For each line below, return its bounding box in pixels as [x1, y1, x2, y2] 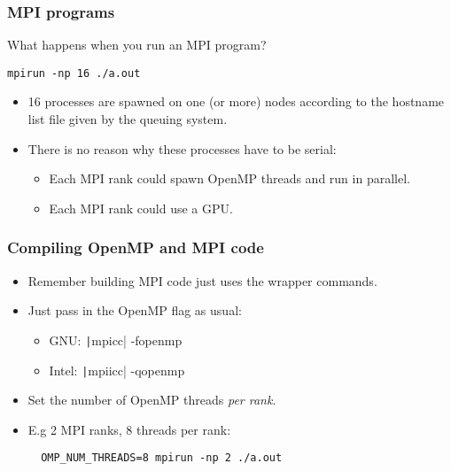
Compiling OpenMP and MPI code [7, 236, 264, 259]
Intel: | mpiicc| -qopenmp [49, 360, 185, 379]
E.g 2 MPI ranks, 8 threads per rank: [27, 420, 231, 438]
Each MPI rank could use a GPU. [49, 198, 233, 217]
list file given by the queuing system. [27, 110, 228, 128]
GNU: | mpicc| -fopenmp [49, 330, 183, 349]
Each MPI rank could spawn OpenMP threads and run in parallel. [49, 169, 410, 188]
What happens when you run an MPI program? [7, 35, 267, 54]
